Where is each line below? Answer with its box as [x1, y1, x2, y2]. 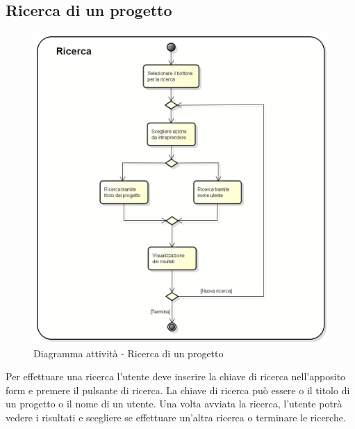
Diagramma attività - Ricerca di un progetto [33, 345, 224, 360]
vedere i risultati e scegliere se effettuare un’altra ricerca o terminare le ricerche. [6, 409, 346, 424]
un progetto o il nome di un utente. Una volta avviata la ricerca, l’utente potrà [6, 396, 342, 411]
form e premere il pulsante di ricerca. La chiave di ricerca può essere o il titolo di [6, 382, 350, 397]
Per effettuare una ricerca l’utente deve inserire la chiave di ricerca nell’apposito [6, 369, 346, 384]
